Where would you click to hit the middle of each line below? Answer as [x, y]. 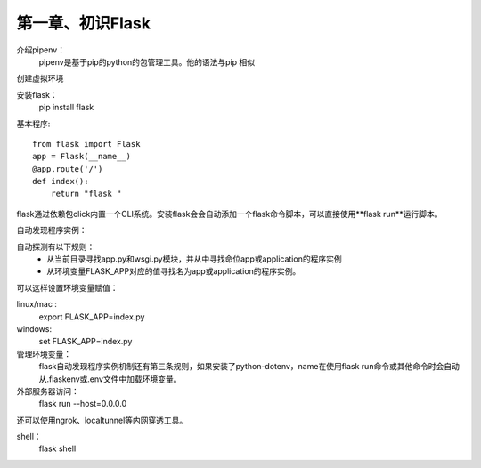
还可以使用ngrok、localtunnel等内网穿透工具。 [102, 420]
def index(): [61, 182]
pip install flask [66, 108]
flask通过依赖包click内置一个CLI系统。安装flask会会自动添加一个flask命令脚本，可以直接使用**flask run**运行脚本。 [229, 214]
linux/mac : [37, 304]
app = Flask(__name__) [82, 157]
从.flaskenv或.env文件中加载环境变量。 [110, 379]
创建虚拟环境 [40, 78]
